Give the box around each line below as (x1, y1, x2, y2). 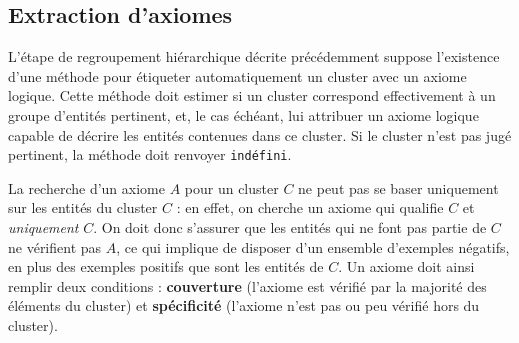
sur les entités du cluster (8, 197, 158, 218)
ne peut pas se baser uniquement (298, 177, 499, 198)
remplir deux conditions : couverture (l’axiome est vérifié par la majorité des (8, 275, 487, 296)
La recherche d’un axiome (8, 177, 165, 198)
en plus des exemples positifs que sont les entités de (8, 256, 324, 277)
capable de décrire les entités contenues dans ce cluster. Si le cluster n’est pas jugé (8, 124, 512, 145)
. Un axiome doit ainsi (338, 256, 475, 277)
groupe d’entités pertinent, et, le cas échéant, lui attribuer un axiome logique (8, 104, 479, 125)
